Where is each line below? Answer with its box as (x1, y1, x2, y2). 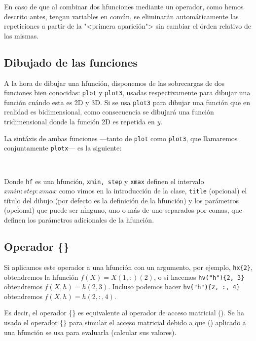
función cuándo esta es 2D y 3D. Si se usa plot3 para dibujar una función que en (4, 97, 250, 107)
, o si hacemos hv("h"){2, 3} (153, 271, 245, 282)
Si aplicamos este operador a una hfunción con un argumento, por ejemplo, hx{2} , (4, 262, 253, 272)
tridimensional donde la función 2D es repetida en (4, 116, 155, 127)
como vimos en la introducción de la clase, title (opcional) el (59, 186, 247, 196)
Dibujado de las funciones (4, 54, 138, 70)
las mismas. (4, 30, 39, 40)
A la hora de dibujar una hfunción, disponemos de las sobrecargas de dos (4, 77, 225, 88)
